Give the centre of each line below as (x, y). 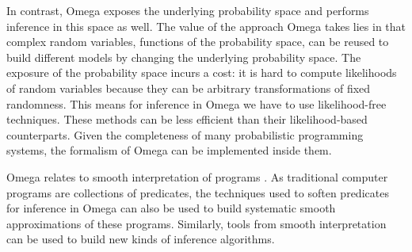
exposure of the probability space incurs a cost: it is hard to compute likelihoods (202, 73)
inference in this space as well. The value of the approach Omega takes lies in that (206, 26)
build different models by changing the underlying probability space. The (184, 57)
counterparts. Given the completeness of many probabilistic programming (185, 134)
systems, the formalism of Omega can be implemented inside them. (169, 150)
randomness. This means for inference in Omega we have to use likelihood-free (196, 103)
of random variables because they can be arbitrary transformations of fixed (189, 88)
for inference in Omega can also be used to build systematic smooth (171, 208)
